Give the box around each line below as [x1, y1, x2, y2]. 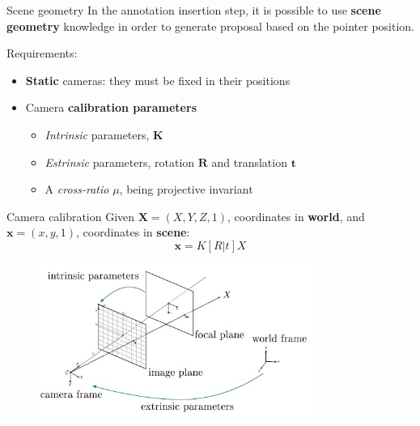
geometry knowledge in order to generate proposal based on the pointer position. [6, 17, 415, 34]
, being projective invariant [119, 181, 253, 198]
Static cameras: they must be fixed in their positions [25, 71, 291, 88]
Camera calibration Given [6, 207, 135, 224]
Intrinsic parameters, [45, 126, 150, 143]
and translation [211, 153, 287, 170]
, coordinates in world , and [227, 207, 365, 224]
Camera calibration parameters [25, 99, 197, 116]
